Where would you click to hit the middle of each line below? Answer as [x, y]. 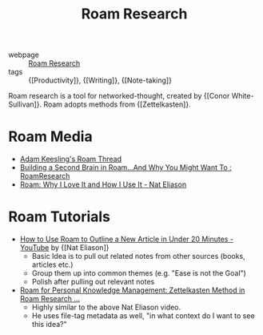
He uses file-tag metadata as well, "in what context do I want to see [143, 316]
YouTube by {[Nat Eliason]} [64, 248]
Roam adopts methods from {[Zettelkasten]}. [117, 104]
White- [243, 96]
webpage [24, 55]
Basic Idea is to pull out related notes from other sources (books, [138, 256]
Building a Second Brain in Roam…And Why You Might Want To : [126, 167]
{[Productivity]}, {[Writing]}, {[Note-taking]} [100, 80]
